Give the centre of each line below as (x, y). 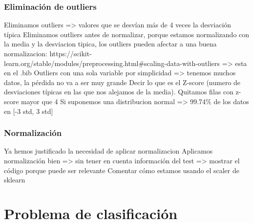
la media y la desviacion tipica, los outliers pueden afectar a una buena (110, 44)
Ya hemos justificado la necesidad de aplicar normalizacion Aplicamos (108, 151)
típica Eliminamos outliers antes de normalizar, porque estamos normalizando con (127, 34)
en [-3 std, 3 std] (29, 111)
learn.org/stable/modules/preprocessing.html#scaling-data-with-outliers (112, 63)
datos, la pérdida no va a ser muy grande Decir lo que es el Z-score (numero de (122, 82)
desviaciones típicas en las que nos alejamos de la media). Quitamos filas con (119, 92)
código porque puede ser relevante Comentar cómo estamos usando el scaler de (122, 170)
